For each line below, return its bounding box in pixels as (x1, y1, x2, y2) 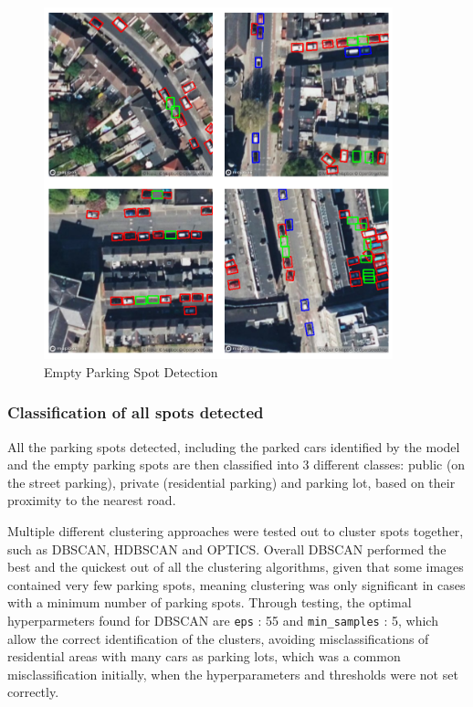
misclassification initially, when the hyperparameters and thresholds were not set (7, 664, 458, 683)
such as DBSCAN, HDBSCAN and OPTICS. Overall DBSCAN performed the (7, 539, 447, 558)
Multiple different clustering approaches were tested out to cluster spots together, (7, 522, 464, 541)
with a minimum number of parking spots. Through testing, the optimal (7, 593, 412, 612)
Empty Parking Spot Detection (44, 362, 218, 381)
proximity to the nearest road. (7, 491, 176, 510)
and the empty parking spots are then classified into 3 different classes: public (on (7, 455, 466, 474)
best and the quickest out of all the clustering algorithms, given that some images (7, 557, 464, 576)
